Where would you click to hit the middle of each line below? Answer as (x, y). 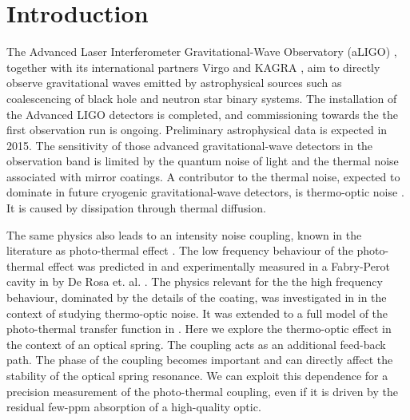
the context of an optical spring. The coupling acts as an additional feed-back (196, 344)
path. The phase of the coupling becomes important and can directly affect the (200, 360)
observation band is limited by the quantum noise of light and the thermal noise (203, 161)
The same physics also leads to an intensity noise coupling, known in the (184, 234)
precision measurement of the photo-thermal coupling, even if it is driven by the (202, 391)
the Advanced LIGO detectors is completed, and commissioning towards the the (202, 114)
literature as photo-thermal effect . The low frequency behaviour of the (180, 250)
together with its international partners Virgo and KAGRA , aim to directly (193, 67)
